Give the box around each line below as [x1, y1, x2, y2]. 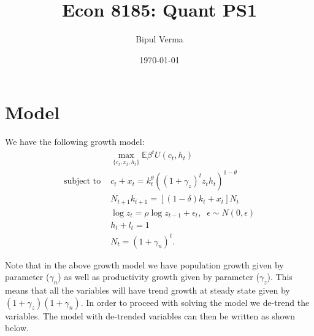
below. [5, 321, 29, 334]
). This [267, 270, 293, 283]
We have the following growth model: [5, 135, 145, 148]
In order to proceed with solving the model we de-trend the [86, 295, 310, 308]
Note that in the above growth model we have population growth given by [5, 258, 284, 271]
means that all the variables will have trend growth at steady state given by [5, 284, 290, 297]
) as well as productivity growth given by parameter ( [58, 270, 259, 283]
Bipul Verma [136, 33, 183, 45]
